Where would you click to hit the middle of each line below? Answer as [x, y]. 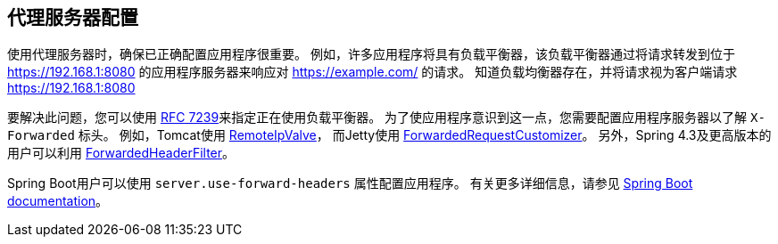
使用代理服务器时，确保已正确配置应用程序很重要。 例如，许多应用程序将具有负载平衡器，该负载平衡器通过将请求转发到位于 [371, 54]
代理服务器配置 [73, 17]
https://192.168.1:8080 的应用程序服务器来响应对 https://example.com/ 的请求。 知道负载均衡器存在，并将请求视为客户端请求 [372, 72]
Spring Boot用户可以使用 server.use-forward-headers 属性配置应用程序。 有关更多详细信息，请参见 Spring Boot [350, 183]
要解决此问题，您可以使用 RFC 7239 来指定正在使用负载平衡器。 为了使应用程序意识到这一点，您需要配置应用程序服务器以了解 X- [386, 118]
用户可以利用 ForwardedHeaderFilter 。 [121, 153]
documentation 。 [58, 201]
